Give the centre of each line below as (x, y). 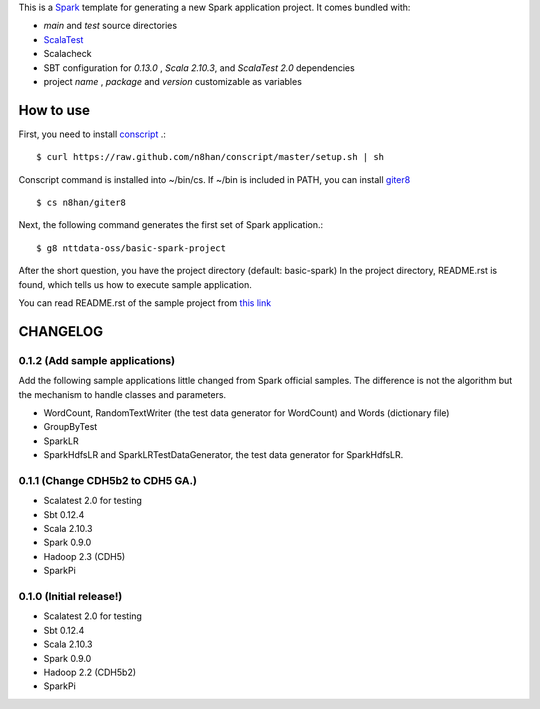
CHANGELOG (61, 331)
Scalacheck (67, 54)
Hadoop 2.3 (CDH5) (84, 556)
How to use (54, 110)
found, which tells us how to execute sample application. (135, 284)
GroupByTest (70, 427)
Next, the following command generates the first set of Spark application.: (171, 225)
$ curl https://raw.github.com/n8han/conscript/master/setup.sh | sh (210, 157)
